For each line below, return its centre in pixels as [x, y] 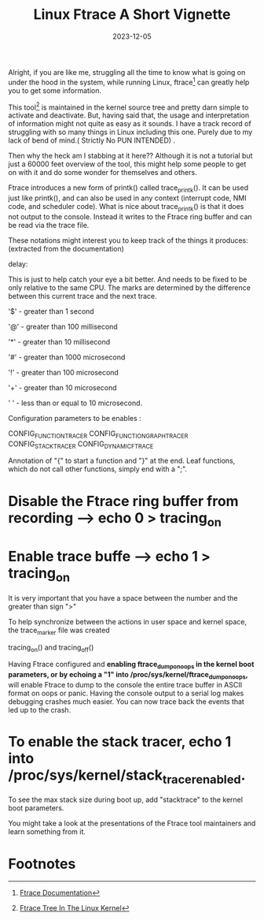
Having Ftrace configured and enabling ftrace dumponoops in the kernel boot [131, 665]
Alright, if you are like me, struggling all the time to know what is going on [127, 72]
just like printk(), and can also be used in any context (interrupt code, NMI [128, 198]
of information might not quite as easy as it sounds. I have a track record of [130, 124]
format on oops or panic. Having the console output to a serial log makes [126, 693]
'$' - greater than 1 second [51, 311]
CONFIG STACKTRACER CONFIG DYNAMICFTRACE [81, 445]
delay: [18, 264]
